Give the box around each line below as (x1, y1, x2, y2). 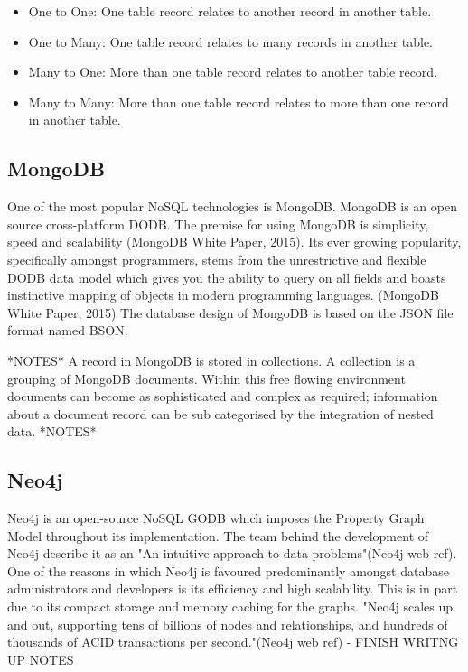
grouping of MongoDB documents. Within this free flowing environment (7, 369, 406, 387)
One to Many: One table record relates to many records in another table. (28, 32, 434, 51)
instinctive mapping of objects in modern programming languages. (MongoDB (7, 285, 439, 304)
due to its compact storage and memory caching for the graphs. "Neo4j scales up (7, 597, 454, 616)
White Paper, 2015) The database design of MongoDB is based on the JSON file (7, 303, 454, 322)
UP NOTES (7, 649, 74, 668)
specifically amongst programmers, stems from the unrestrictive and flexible (7, 249, 426, 268)
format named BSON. (7, 321, 128, 340)
